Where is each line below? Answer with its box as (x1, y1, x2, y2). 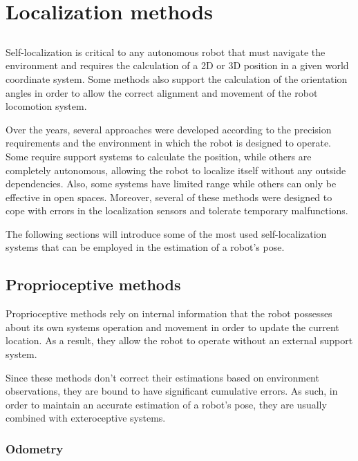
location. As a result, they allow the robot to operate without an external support (6, 333, 353, 348)
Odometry (6, 440, 64, 457)
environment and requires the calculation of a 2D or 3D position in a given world (6, 58, 349, 73)
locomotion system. (6, 99, 87, 113)
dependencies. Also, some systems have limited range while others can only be (6, 176, 337, 191)
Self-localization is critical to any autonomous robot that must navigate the (6, 44, 326, 59)
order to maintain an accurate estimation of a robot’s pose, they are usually (6, 397, 327, 411)
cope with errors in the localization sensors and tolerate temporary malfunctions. (6, 203, 348, 218)
